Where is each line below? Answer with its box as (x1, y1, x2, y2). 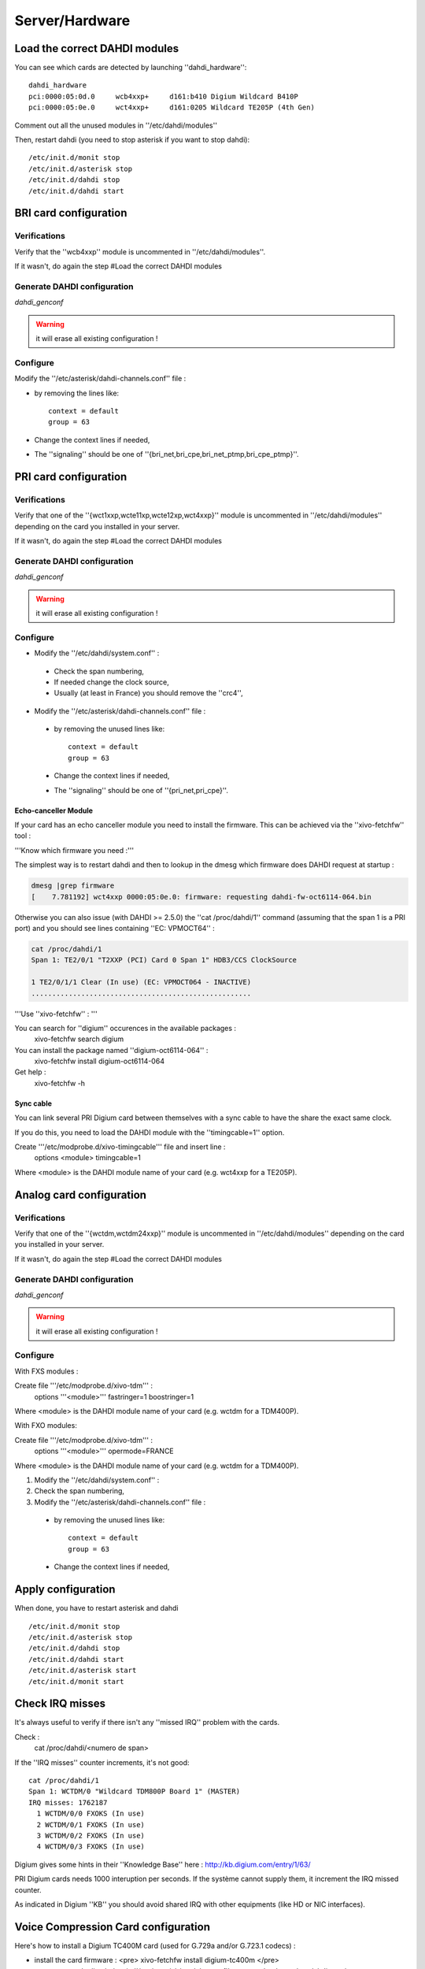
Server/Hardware (14, 12, 131, 29)
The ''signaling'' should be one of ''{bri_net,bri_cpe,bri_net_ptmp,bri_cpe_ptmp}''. (34, 450, 299, 459)
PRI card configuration (14, 469, 128, 484)
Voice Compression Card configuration (14, 1920, 210, 1934)
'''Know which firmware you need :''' (14, 845, 134, 855)
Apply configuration (14, 1583, 116, 1596)
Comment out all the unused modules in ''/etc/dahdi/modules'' (14, 121, 218, 130)
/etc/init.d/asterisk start (28, 1666, 137, 1675)
